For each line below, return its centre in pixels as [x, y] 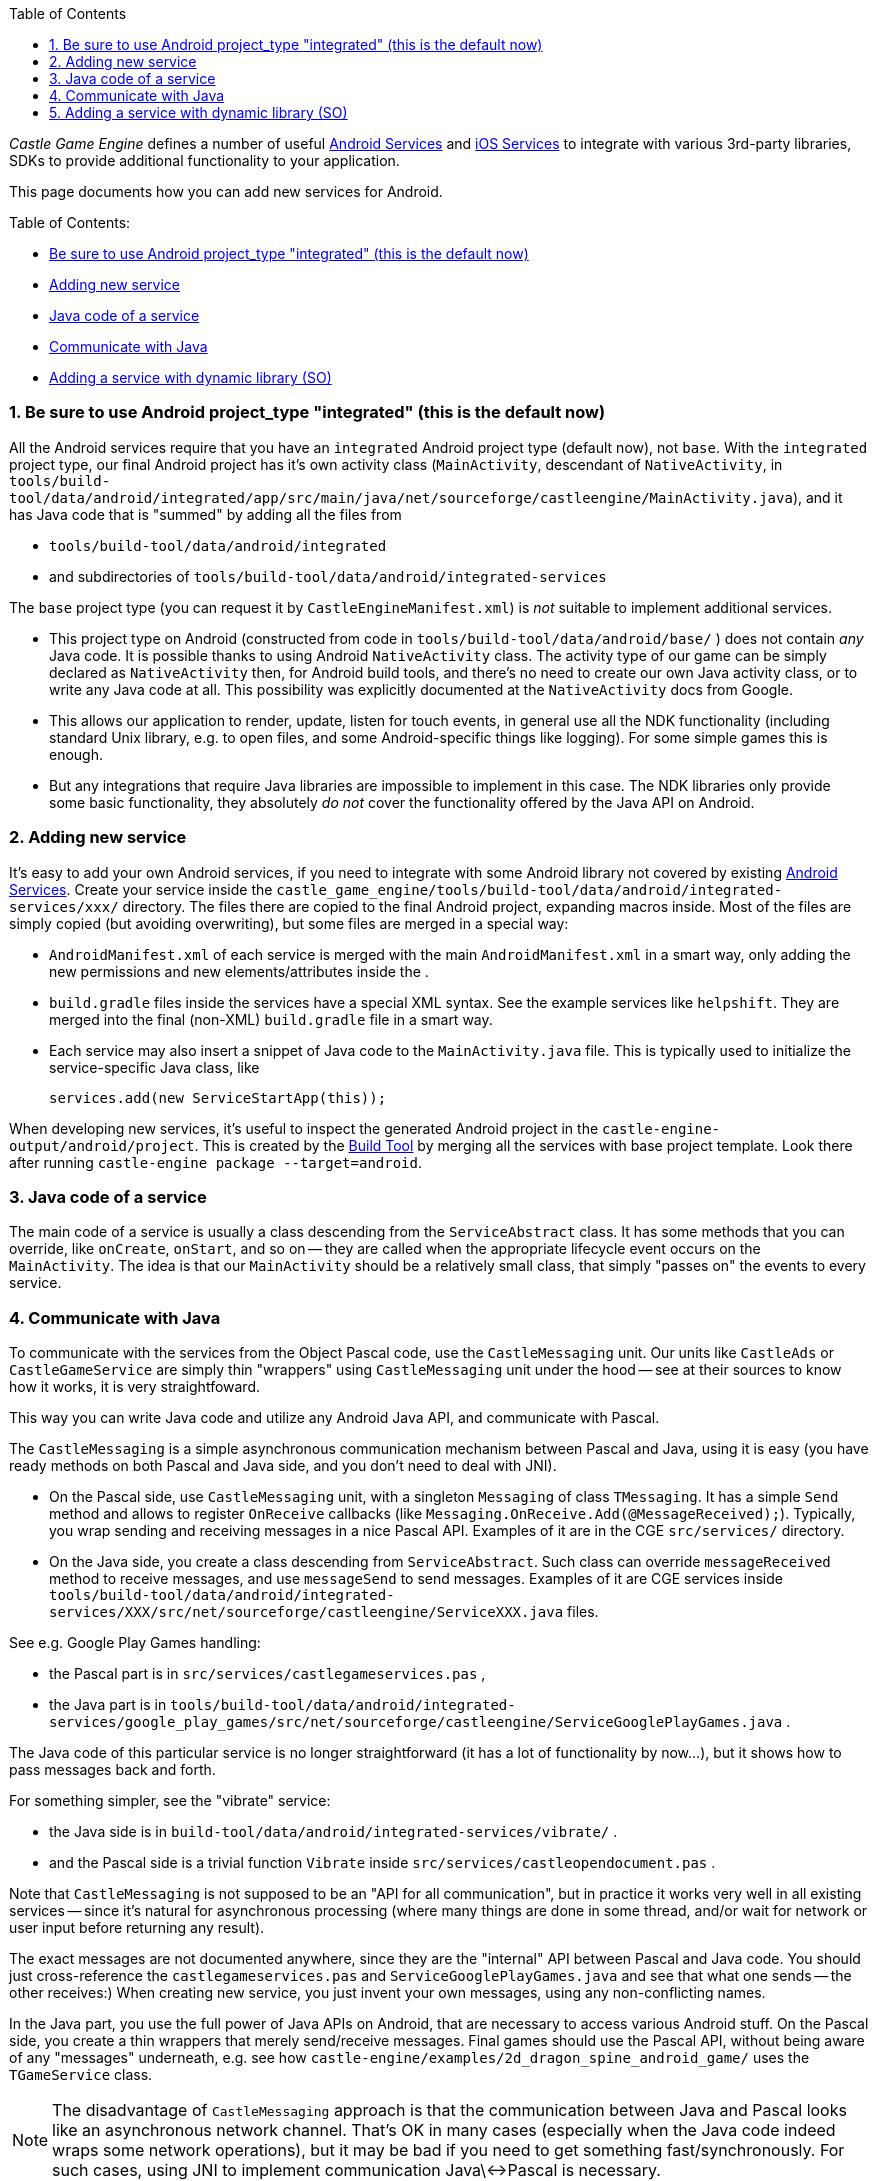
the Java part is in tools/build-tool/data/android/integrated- [282, 1704]
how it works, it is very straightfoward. [135, 1386]
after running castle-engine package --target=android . [215, 1162]
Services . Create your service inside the [141, 889]
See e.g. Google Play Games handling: [135, 1642]
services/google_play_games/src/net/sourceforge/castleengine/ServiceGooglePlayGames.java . [420, 1721]
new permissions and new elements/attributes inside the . [239, 971]
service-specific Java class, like [154, 1067]
